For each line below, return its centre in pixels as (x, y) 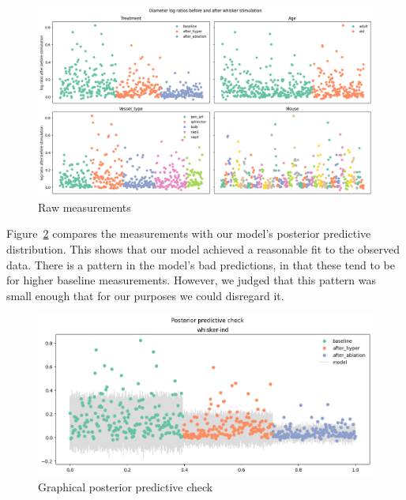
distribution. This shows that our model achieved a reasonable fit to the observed (203, 248)
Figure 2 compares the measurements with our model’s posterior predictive (189, 233)
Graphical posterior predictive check (126, 487)
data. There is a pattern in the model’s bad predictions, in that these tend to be (201, 264)
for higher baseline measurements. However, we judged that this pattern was (191, 280)
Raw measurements (85, 207)
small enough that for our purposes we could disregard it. (145, 295)
